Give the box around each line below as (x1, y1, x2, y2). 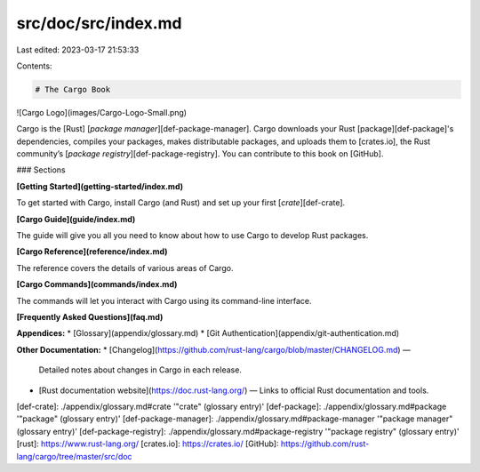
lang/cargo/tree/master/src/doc (16, 451, 132, 461)
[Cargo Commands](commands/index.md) (16, 279, 178, 290)
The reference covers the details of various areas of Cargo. (16, 262, 234, 273)
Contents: (16, 60, 52, 71)
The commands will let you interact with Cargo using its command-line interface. (16, 295, 312, 306)
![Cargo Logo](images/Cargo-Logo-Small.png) (16, 107, 187, 117)
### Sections (16, 164, 66, 175)
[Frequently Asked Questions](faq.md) (16, 311, 164, 322)
